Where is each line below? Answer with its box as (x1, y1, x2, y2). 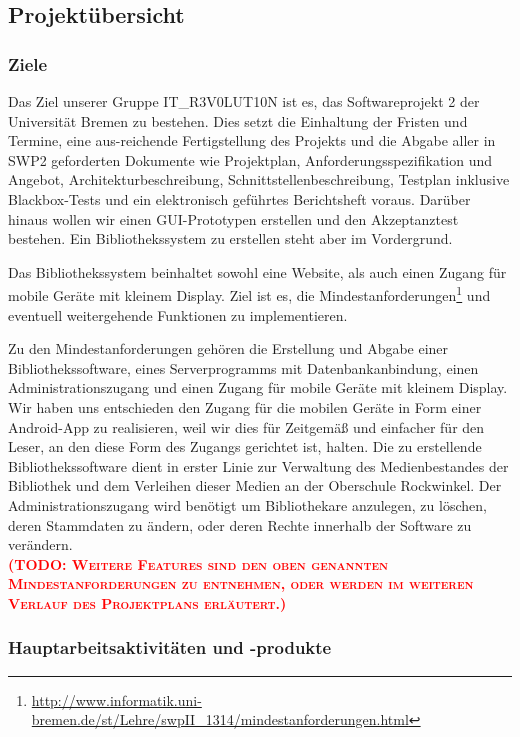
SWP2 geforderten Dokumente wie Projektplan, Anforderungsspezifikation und (8, 149, 493, 170)
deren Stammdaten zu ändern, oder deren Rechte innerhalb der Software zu (8, 514, 472, 535)
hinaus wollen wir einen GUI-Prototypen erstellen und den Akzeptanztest (8, 208, 459, 229)
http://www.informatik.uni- (31, 689, 202, 710)
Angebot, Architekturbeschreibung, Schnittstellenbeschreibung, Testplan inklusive (8, 169, 510, 190)
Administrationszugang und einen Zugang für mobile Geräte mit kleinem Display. (8, 377, 508, 398)
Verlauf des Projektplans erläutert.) (8, 592, 287, 613)
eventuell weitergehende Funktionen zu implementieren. (8, 304, 348, 325)
